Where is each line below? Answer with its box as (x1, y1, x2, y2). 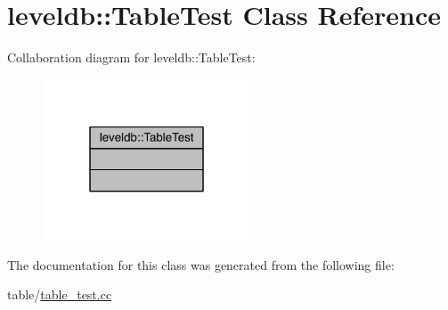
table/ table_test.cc (7, 285, 112, 304)
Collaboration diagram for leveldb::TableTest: (7, 48, 256, 67)
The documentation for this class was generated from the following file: (7, 255, 395, 273)
